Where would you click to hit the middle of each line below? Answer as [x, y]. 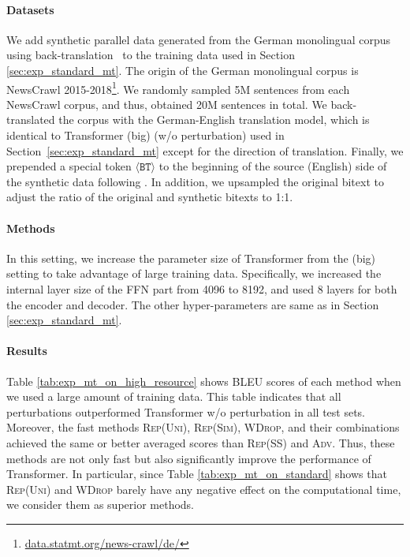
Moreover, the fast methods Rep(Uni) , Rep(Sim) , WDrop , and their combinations [203, 427]
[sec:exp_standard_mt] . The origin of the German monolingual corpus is [183, 70]
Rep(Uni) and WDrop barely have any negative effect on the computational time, [204, 489]
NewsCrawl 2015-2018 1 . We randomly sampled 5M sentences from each [178, 88]
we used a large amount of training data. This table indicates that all [174, 396]
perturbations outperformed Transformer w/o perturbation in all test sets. [186, 411]
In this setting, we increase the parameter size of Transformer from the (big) [191, 258]
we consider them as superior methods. [101, 505]
